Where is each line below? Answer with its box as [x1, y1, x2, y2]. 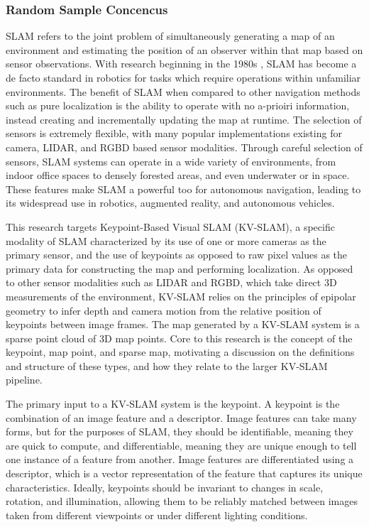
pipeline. [6, 372, 43, 387]
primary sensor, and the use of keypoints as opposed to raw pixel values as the [6, 247, 348, 262]
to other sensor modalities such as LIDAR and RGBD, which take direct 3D [6, 275, 337, 290]
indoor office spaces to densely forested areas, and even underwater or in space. [6, 168, 350, 183]
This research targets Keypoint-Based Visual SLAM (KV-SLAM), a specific [6, 219, 335, 234]
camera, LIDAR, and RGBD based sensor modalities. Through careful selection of [6, 139, 363, 154]
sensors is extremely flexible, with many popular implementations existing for [6, 126, 342, 141]
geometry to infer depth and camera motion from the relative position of [6, 303, 321, 317]
